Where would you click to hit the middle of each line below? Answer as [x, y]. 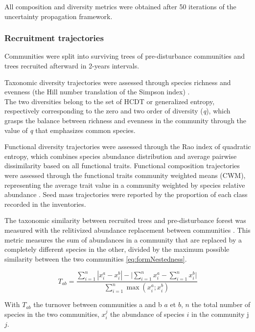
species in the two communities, [52, 314]
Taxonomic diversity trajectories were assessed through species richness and [118, 82]
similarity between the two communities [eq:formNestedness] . [96, 258]
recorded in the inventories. [45, 204]
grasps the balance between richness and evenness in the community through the [126, 120]
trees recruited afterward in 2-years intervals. [72, 66]
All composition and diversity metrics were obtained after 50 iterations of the [120, 6]
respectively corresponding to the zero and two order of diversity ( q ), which [117, 111]
